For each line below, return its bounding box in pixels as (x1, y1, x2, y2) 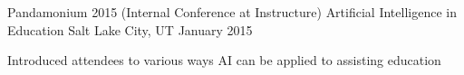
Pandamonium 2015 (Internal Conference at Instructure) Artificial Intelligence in (7, 3, 457, 21)
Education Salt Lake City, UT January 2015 (7, 20, 253, 39)
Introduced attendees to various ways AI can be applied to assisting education (7, 51, 441, 70)
